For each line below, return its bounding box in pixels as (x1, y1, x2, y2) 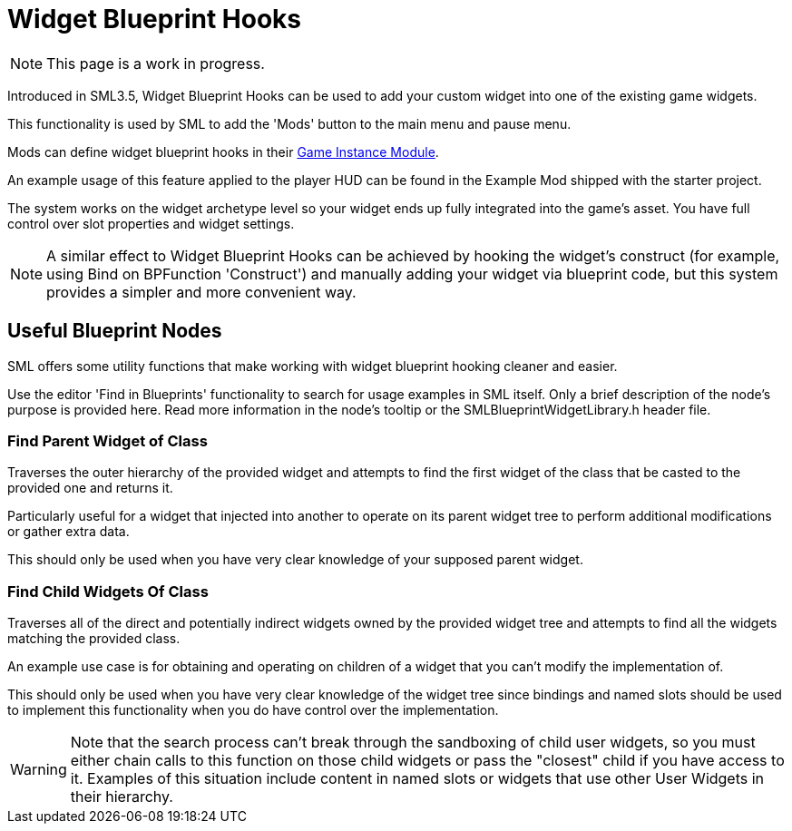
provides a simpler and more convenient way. (46, 282, 357, 301)
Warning (10, 760, 67, 779)
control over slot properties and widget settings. (7, 215, 295, 231)
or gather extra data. (7, 523, 130, 540)
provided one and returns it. (7, 480, 173, 496)
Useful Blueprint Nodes (7, 319, 222, 343)
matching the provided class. (7, 631, 181, 647)
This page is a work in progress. (46, 54, 265, 73)
